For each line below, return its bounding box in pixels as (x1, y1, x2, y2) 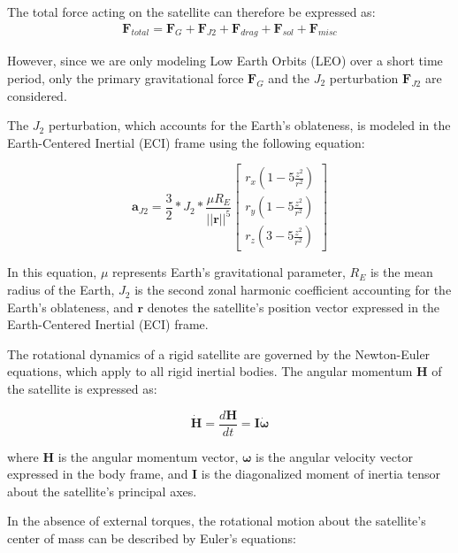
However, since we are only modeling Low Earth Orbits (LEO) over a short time (7, 51, 443, 70)
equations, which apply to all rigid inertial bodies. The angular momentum (7, 362, 413, 380)
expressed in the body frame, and (7, 465, 188, 483)
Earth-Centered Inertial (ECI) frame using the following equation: (7, 133, 365, 151)
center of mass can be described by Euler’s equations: (7, 529, 296, 548)
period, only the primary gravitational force (7, 69, 244, 88)
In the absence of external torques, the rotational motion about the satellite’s (7, 511, 426, 530)
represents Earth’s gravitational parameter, (111, 263, 346, 281)
